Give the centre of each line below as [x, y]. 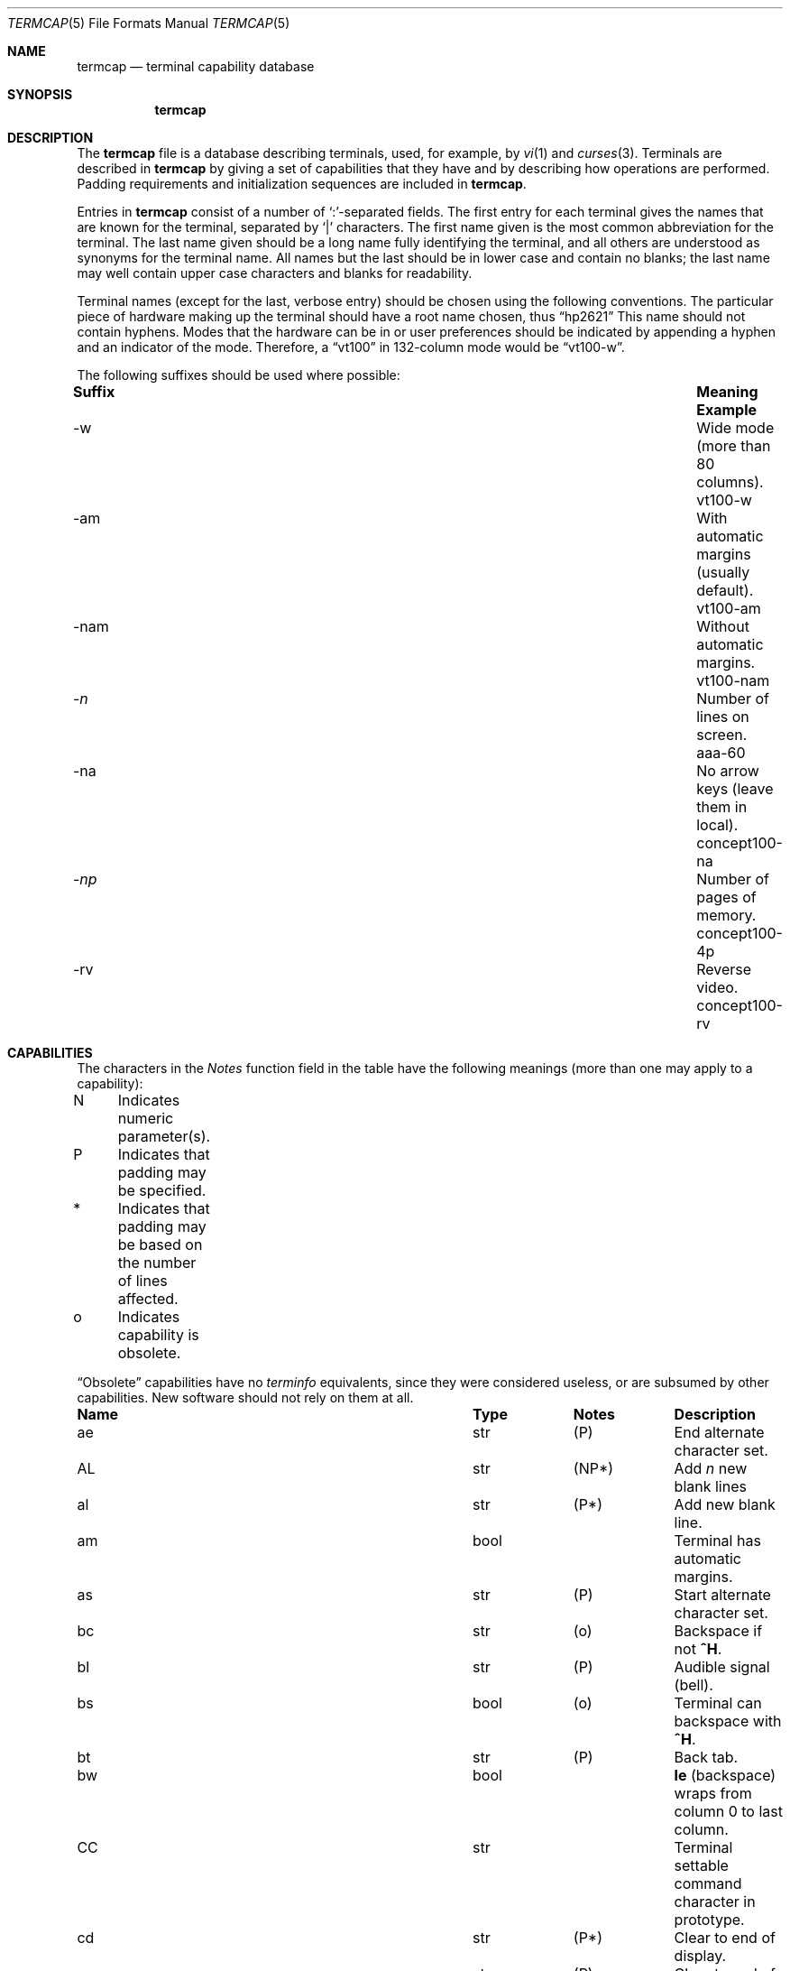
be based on [160, 1245]
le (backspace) [725, 1775]
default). [725, 590]
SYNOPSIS [40, 94]
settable [701, 1865]
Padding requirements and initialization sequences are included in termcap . [302, 184]
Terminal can [718, 1703]
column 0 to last [728, 1811]
